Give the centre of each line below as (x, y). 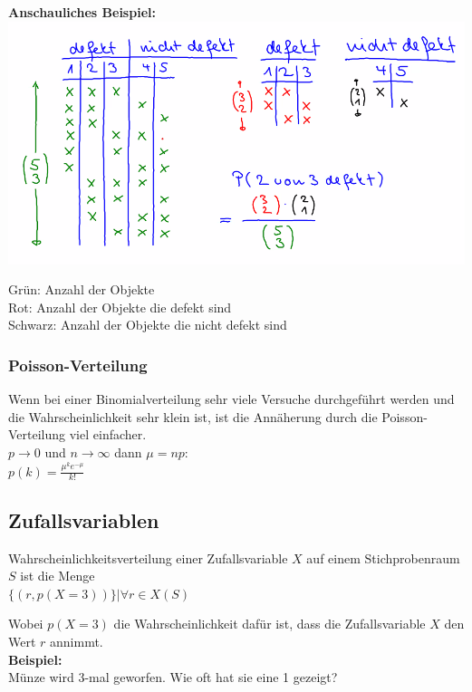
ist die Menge (58, 576)
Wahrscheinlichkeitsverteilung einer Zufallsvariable (148, 557)
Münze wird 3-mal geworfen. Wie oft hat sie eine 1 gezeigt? (173, 677)
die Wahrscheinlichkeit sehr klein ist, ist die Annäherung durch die (193, 416)
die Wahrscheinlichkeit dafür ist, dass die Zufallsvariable (270, 624)
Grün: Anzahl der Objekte (82, 289)
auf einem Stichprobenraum (383, 557)
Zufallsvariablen (84, 519)
